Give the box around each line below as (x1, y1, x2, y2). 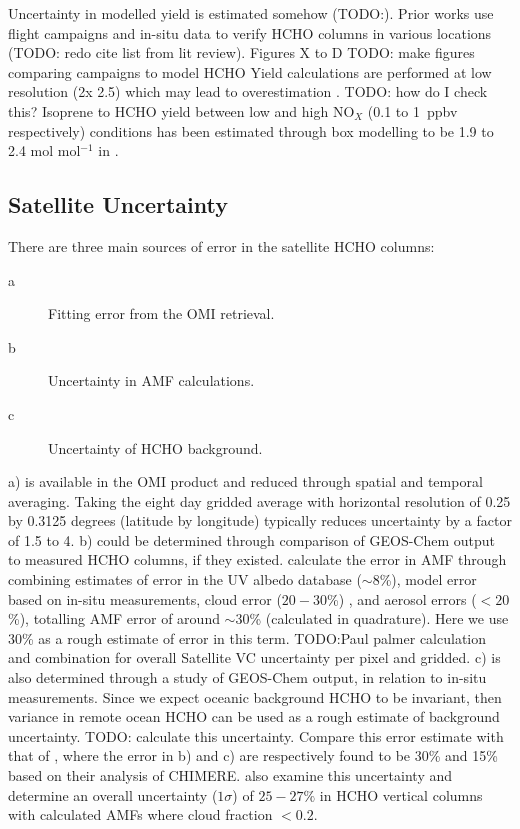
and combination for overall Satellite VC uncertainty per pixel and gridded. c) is (8, 647, 501, 668)
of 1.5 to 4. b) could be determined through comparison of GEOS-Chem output (8, 529, 496, 550)
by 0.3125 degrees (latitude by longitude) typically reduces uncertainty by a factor (8, 510, 512, 531)
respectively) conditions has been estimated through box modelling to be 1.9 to (8, 120, 494, 141)
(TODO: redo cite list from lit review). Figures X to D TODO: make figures (8, 42, 475, 63)
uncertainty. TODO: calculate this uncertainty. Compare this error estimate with (8, 725, 504, 746)
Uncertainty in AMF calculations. (48, 370, 255, 391)
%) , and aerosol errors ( (326, 588, 477, 609)
